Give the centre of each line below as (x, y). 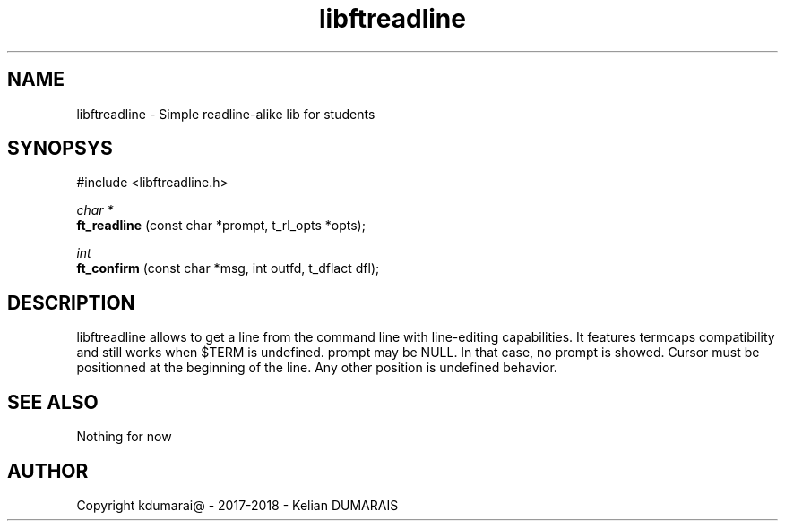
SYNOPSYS (60, 149)
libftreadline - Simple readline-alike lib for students (226, 114)
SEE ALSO (53, 402)
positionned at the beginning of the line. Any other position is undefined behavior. (317, 368)
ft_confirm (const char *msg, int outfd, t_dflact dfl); (228, 268)
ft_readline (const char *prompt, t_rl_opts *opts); (221, 226)
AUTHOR (48, 471)
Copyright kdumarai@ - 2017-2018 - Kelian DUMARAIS (237, 505)
